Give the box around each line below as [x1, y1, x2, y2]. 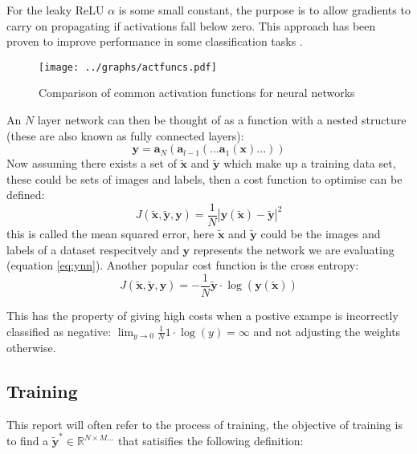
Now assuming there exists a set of [6, 155, 177, 172]
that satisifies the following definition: [118, 432, 304, 449]
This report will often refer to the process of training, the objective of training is [6, 415, 403, 432]
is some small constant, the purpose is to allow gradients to [118, 2, 411, 18]
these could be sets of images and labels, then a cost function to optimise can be [6, 170, 403, 187]
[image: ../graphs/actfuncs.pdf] [39, 61, 217, 73]
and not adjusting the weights [253, 322, 401, 339]
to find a [6, 432, 49, 449]
